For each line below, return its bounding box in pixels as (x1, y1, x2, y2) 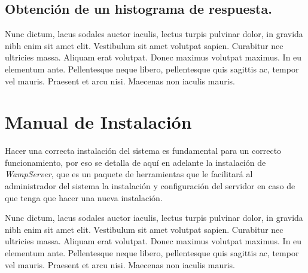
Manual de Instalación (5, 110, 192, 134)
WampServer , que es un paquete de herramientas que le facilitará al (5, 168, 253, 180)
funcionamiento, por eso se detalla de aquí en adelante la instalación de (5, 156, 266, 168)
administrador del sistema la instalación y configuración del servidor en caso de (5, 180, 295, 192)
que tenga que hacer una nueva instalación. (5, 191, 163, 204)
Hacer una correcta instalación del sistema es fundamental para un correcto (5, 144, 282, 157)
